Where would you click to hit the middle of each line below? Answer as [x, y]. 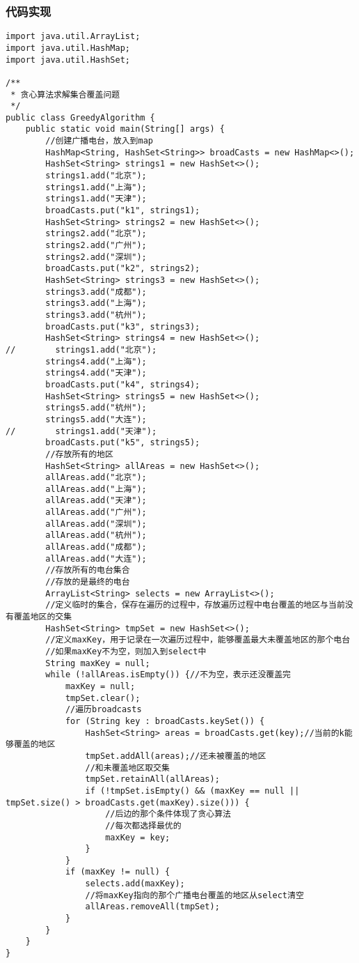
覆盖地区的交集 [43, 617]
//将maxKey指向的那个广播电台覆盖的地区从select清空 [194, 895]
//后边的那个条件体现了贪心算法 [168, 814]
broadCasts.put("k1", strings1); [123, 211]
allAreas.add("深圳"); [96, 524]
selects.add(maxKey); [135, 884]
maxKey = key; [138, 837]
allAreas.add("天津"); [96, 501]
